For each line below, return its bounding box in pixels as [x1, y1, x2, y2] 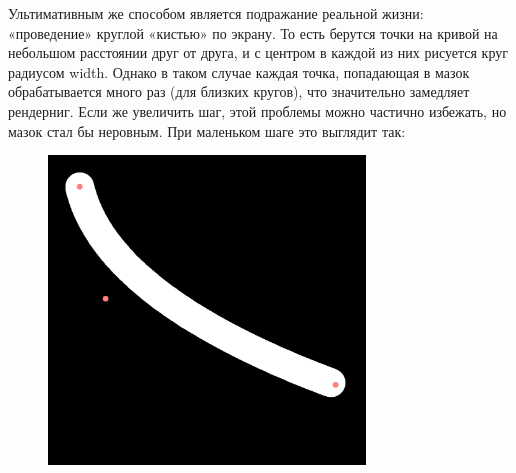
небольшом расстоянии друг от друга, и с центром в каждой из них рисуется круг [8, 42, 508, 63]
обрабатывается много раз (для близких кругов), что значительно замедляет [8, 81, 470, 102]
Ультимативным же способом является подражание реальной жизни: [8, 3, 424, 23]
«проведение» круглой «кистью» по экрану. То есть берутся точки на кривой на [8, 22, 498, 43]
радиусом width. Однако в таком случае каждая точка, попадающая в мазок [8, 61, 470, 82]
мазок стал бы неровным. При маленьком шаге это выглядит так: [8, 120, 406, 141]
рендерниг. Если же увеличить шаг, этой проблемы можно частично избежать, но [8, 100, 507, 121]
